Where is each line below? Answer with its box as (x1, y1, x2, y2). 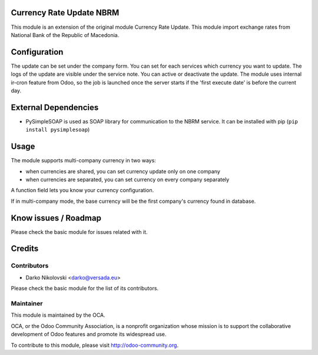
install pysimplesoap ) (25, 126, 90, 133)
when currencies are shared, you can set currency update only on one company (25, 168, 221, 175)
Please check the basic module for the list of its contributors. (11, 285, 159, 292)
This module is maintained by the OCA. (11, 312, 105, 319)
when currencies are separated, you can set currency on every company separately (25, 176, 230, 183)
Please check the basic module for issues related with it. (11, 228, 148, 235)
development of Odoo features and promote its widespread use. (11, 331, 167, 338)
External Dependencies (11, 102, 99, 112)
